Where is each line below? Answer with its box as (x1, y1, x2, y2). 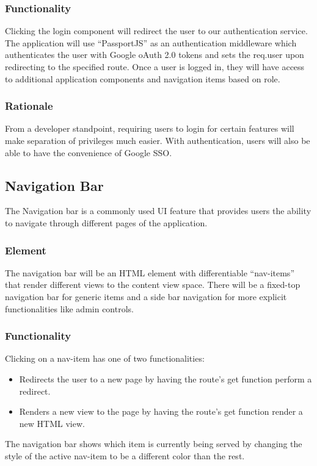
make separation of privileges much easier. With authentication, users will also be (5, 134, 310, 146)
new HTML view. (19, 417, 85, 429)
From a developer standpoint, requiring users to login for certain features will (5, 122, 294, 135)
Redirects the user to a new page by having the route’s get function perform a (19, 372, 312, 385)
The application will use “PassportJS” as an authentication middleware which (5, 36, 297, 49)
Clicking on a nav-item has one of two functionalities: (5, 352, 205, 365)
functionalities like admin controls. (5, 302, 134, 315)
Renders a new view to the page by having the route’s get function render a (19, 405, 303, 418)
